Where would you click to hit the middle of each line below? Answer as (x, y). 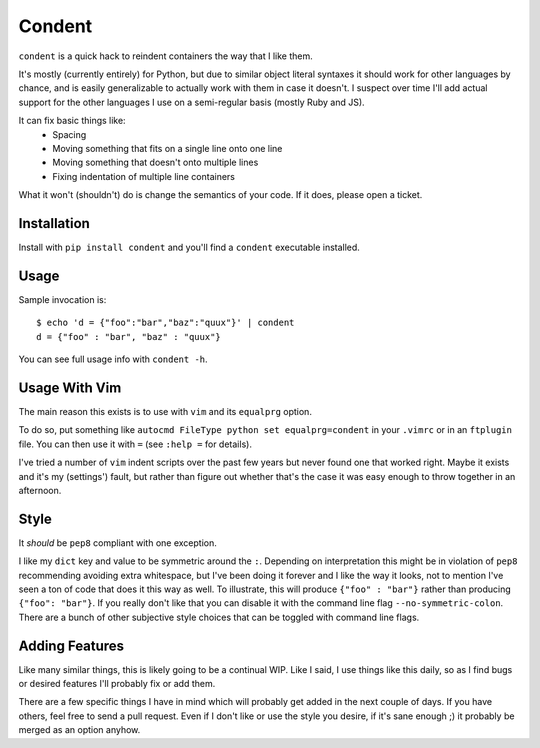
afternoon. (40, 490)
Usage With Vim (70, 387)
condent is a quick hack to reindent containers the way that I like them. (166, 56)
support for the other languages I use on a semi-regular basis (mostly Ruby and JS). (191, 102)
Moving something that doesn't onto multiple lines (155, 162)
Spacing (69, 134)
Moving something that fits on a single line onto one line (167, 148)
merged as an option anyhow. (79, 730)
